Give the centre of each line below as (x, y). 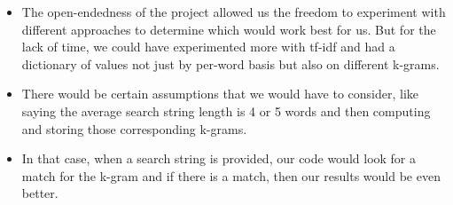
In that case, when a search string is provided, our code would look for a (219, 158)
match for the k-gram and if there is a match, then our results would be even (231, 175)
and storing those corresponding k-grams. (134, 128)
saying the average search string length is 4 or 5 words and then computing (226, 110)
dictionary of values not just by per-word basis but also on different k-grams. (230, 63)
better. (40, 193)
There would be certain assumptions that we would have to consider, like (220, 94)
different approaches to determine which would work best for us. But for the (229, 29)
